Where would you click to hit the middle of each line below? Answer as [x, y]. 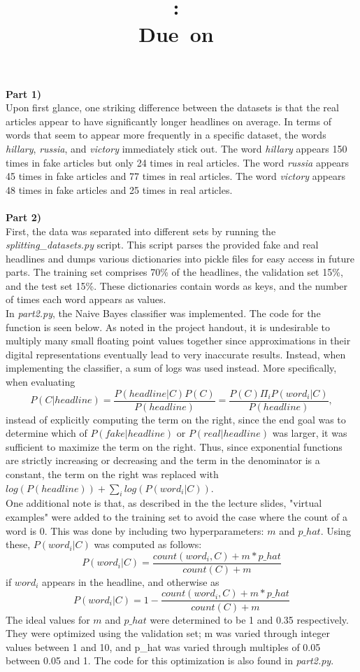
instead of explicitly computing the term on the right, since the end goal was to [176, 419]
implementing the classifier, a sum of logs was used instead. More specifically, [171, 368]
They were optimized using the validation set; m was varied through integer [168, 633]
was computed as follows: [148, 544]
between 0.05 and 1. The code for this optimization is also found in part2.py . [170, 660]
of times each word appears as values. [86, 299]
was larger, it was [310, 433]
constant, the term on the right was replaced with [112, 474]
